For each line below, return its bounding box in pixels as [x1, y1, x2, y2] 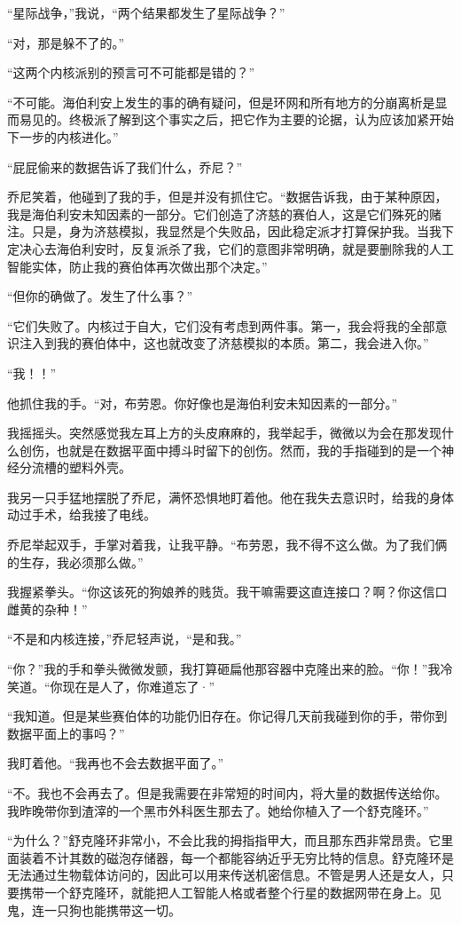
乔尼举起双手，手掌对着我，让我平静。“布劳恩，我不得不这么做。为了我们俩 [7, 535, 448, 554]
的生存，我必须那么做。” [7, 552, 144, 571]
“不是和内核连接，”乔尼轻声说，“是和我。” [7, 629, 242, 648]
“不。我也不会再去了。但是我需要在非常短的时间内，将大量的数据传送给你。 [7, 784, 448, 802]
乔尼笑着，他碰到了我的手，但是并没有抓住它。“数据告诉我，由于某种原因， [7, 187, 448, 206]
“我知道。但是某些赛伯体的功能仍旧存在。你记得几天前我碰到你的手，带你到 [7, 707, 448, 725]
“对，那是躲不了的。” [7, 33, 125, 51]
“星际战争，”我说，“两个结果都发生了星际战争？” [7, 4, 285, 21]
